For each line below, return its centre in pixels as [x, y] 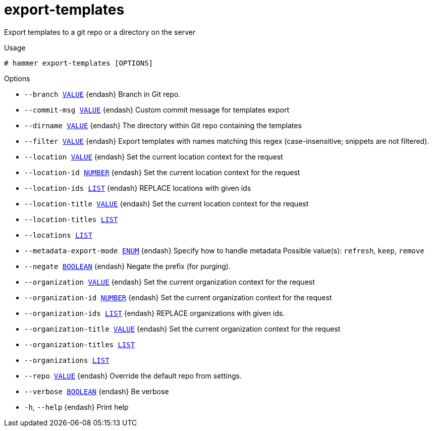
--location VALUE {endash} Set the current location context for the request [154, 156]
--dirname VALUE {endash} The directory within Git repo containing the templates [163, 125]
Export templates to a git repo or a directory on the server [100, 32]
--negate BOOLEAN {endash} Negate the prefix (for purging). [127, 266]
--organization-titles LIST [80, 344]
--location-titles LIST [71, 219]
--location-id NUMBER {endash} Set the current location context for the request [162, 172]
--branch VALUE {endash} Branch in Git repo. [102, 94]
